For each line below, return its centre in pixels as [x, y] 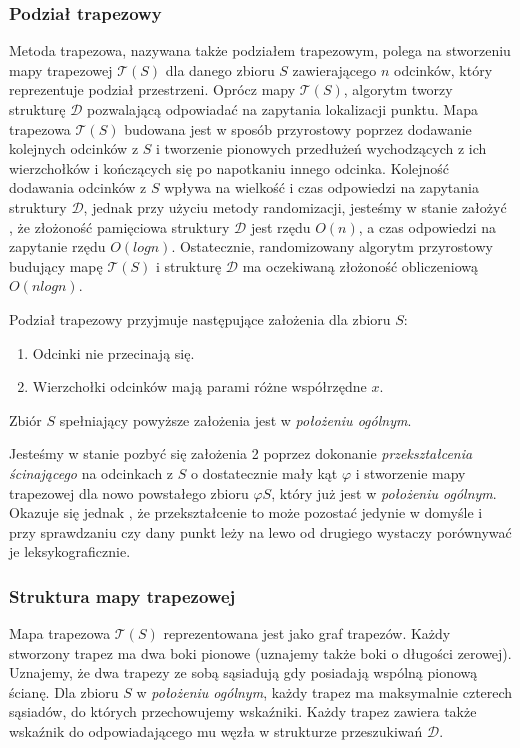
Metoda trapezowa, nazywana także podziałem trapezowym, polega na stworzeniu [260, 50]
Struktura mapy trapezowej [122, 595]
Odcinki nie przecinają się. [113, 352]
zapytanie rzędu [57, 246]
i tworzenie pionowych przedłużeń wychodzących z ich [321, 148]
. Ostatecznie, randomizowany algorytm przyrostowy [332, 246]
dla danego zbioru [220, 69]
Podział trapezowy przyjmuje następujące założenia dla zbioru [200, 318]
